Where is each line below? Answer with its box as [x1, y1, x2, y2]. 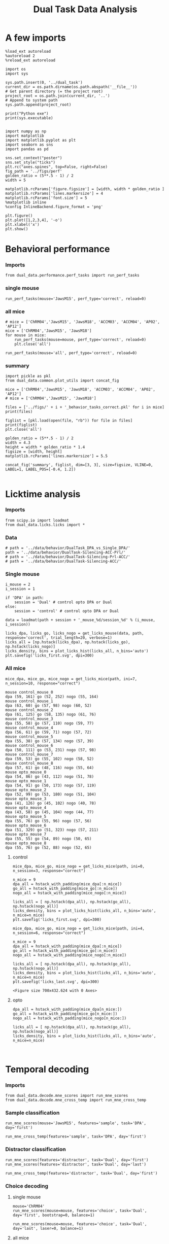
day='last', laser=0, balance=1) [12, 1226, 84, 1231]
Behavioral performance [5, 244, 110, 255]
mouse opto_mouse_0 [5, 770, 47, 775]
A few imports [5, 32, 66, 44]
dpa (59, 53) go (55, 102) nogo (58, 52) [5, 756, 94, 762]
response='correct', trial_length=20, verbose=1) [5, 635, 113, 640]
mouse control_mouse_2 [5, 707, 53, 712]
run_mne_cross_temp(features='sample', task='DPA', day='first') [5, 1134, 146, 1139]
